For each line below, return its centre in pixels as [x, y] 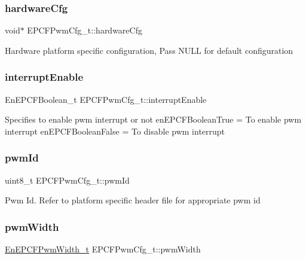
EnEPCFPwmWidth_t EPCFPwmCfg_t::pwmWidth [103, 249]
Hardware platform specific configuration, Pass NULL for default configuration [149, 50]
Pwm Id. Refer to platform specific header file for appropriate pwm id [133, 200]
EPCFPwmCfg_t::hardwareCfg [85, 30]
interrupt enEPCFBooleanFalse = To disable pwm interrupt [115, 131]
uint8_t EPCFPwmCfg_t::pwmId [67, 180]
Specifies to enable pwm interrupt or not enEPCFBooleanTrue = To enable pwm [153, 119]
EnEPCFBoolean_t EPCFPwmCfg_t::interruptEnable [106, 99]
